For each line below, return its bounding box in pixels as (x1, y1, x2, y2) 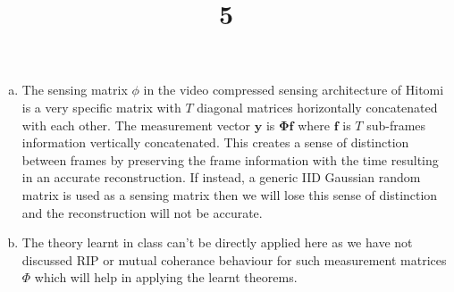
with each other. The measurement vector (21, 115, 251, 134)
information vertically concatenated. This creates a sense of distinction (21, 133, 409, 152)
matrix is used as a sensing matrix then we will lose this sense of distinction (21, 185, 438, 204)
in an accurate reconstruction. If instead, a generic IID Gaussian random (21, 168, 421, 187)
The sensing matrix (21, 80, 128, 99)
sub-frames (366, 115, 426, 134)
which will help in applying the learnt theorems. (34, 268, 298, 287)
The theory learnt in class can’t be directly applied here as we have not (21, 233, 413, 252)
